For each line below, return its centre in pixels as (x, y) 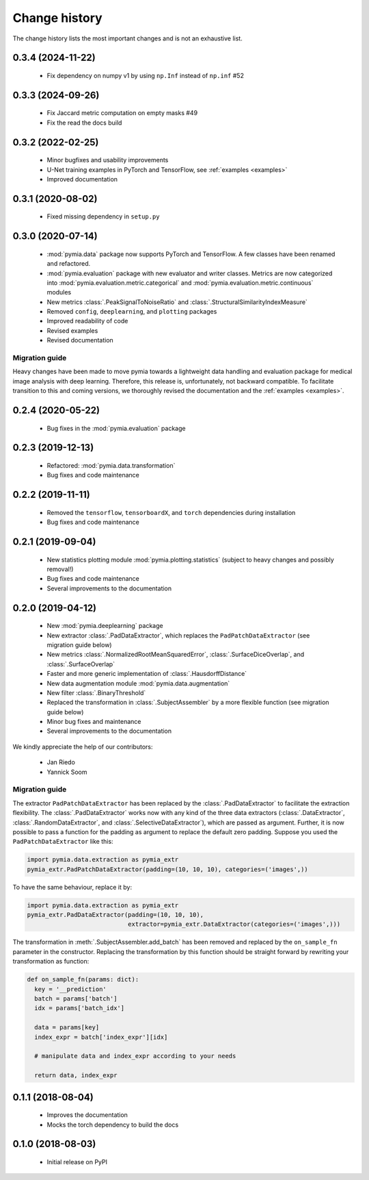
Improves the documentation (87, 1115)
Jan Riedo (61, 762)
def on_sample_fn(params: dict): (83, 980)
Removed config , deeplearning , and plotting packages (132, 312)
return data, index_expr (76, 1076)
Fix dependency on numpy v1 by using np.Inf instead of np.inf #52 (145, 75)
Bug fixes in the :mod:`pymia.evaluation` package (116, 428)
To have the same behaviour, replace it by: (72, 887)
